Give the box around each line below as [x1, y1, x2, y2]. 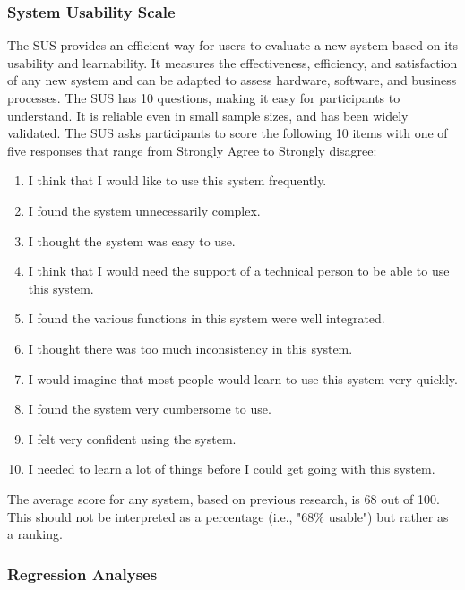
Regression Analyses [7, 562, 158, 585]
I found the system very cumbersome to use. [28, 399, 271, 418]
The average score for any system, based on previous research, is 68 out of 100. [7, 489, 440, 508]
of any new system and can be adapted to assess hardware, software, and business [7, 71, 457, 90]
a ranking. [7, 525, 63, 543]
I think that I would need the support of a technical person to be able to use [28, 261, 450, 280]
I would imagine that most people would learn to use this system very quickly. [28, 369, 458, 388]
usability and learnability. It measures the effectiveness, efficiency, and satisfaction [7, 53, 458, 72]
